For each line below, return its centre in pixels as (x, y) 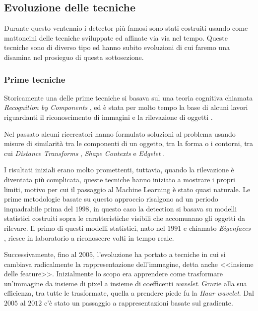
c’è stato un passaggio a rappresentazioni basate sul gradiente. (138, 303)
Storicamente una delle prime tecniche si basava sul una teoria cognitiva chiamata (129, 97)
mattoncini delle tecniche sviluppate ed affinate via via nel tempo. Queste (116, 37)
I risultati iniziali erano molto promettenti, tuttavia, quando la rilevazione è (119, 170)
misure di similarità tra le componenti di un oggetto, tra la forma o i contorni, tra (129, 143)
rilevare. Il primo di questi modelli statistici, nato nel (85, 228)
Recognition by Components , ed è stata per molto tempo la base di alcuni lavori (126, 107)
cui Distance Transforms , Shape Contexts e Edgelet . (85, 153)
